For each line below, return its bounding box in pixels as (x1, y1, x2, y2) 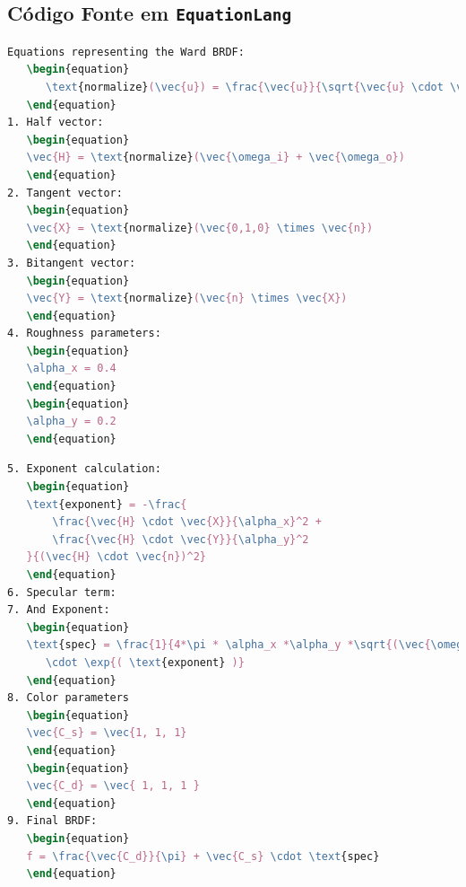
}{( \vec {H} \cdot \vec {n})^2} (26, 550, 206, 564)
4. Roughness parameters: (7, 327, 161, 340)
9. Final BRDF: (7, 814, 98, 828)
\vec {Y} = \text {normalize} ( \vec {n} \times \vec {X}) (26, 292, 348, 305)
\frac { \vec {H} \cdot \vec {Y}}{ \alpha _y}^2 (52, 532, 309, 546)
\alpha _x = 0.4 (26, 362, 116, 375)
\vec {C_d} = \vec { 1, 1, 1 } (26, 779, 200, 793)
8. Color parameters (7, 691, 130, 705)
